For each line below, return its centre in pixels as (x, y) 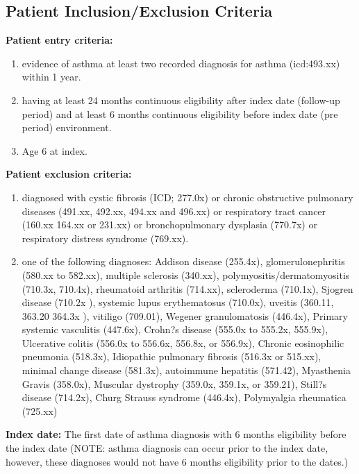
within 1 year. (51, 77)
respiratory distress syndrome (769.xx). (105, 238)
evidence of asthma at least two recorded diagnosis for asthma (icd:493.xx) (181, 63)
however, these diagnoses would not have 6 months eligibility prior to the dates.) (177, 461)
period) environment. (67, 127)
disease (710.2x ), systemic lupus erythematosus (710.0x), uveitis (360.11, (178, 302)
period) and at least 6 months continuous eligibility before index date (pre (180, 113)
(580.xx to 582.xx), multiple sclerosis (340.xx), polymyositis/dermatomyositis (186, 274)
